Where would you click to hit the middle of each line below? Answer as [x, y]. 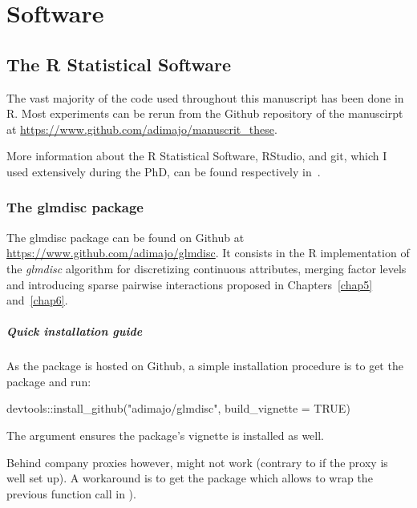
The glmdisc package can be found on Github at [126, 237]
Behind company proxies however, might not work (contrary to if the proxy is [197, 462]
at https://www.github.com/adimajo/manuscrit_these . [142, 129]
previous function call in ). [71, 493]
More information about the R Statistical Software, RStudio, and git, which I [197, 156]
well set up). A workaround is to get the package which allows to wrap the [190, 478]
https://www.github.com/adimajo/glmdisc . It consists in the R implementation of [208, 253]
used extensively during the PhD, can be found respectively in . [164, 171]
